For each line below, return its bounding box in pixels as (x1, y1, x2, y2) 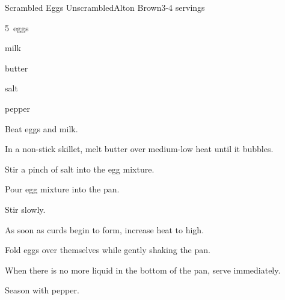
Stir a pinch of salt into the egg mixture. (5, 162, 155, 175)
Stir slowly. (5, 203, 46, 215)
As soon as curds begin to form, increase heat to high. (5, 223, 204, 236)
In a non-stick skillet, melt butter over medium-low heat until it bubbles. (5, 142, 274, 155)
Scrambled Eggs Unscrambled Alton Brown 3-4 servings (5, 1, 205, 13)
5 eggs (5, 21, 29, 34)
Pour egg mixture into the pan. (5, 183, 120, 195)
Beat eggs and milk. (5, 122, 78, 135)
